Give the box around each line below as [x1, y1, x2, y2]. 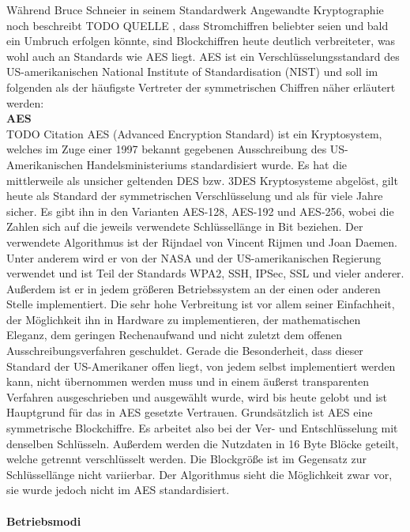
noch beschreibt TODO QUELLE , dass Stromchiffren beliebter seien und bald [6, 17, 389, 33]
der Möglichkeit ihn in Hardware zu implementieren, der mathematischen [6, 311, 361, 327]
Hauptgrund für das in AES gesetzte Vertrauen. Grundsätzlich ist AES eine [6, 404, 373, 421]
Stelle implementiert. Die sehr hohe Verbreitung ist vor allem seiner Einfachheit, [6, 296, 395, 312]
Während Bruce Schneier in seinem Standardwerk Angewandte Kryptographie [6, 2, 384, 17]
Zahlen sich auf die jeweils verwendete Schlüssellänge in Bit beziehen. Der [6, 218, 363, 235]
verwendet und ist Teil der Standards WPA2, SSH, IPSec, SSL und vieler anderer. [6, 265, 404, 281]
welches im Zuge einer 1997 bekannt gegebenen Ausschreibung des [6, 141, 327, 157]
